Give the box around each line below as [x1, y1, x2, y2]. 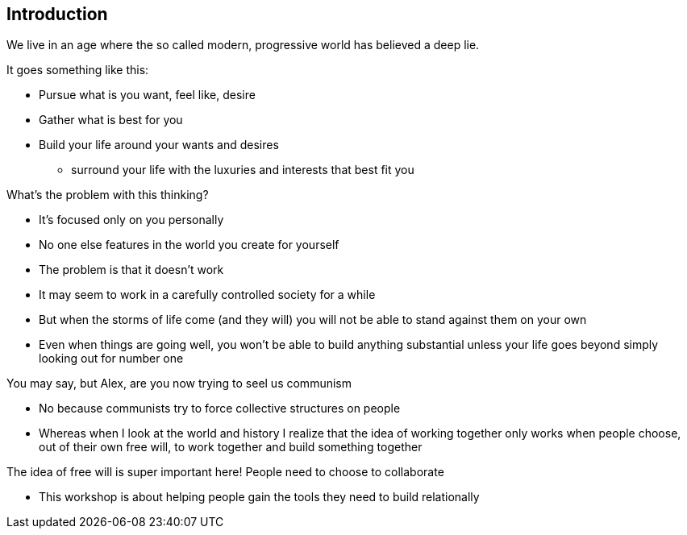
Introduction [6, 4, 108, 24]
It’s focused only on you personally [39, 213, 224, 227]
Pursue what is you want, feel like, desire [39, 88, 256, 102]
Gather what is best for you [39, 113, 183, 127]
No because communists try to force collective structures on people [39, 401, 401, 416]
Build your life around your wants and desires [39, 138, 279, 152]
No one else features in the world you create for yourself [39, 238, 339, 252]
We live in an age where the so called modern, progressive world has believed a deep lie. [6, 38, 480, 52]
